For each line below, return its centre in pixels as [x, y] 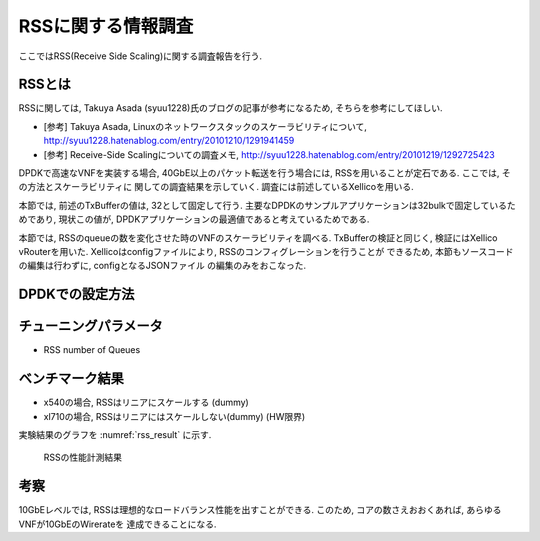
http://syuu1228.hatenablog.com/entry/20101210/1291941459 [169, 141]
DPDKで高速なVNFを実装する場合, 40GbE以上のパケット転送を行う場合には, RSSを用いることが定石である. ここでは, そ [265, 173]
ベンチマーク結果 [71, 378]
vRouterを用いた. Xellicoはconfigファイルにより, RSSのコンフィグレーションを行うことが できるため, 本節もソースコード [266, 251]
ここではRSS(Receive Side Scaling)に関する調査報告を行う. [140, 56]
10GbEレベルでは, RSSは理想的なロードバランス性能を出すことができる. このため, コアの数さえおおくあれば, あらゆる [260, 510]
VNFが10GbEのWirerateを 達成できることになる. [117, 524]
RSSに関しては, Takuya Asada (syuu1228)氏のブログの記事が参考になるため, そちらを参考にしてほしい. [231, 108]
